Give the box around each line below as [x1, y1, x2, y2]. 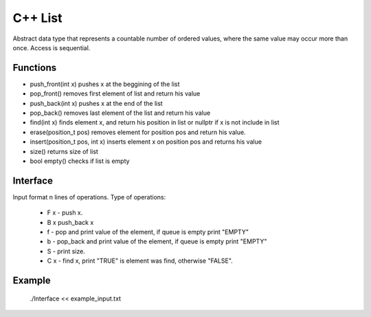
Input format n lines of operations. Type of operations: [12, 193, 166, 201]
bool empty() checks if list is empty [30, 157, 130, 165]
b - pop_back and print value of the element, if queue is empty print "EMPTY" [47, 237, 267, 245]
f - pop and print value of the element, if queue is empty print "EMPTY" [47, 228, 249, 237]
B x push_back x [47, 218, 94, 226]
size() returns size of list [30, 147, 99, 155]
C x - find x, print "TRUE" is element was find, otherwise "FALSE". [47, 256, 233, 265]
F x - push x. [47, 208, 83, 217]
